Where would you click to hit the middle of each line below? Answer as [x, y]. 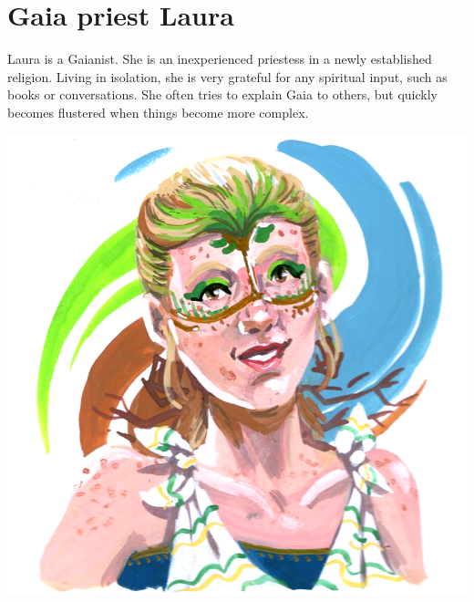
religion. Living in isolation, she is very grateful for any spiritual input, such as [227, 76]
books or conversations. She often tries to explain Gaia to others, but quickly [222, 94]
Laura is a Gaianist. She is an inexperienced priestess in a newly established [220, 59]
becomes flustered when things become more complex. [158, 112]
